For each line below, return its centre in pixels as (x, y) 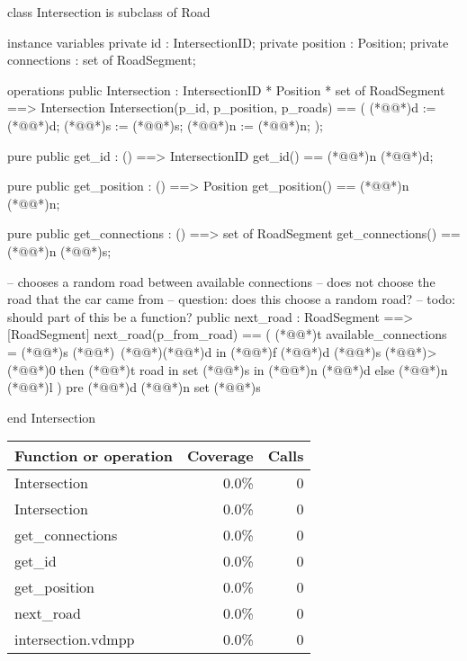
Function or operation (94, 456)
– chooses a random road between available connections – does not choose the (221, 281)
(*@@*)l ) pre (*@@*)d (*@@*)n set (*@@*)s (134, 387)
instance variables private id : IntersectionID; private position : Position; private (228, 42)
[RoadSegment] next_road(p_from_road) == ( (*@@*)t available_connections (227, 334)
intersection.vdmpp (75, 639)
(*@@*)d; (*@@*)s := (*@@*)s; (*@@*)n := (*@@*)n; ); (165, 125)
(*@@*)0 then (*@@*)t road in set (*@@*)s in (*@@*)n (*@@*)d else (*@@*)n (228, 369)
